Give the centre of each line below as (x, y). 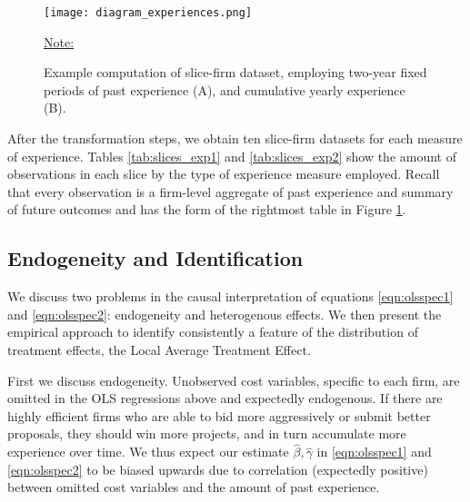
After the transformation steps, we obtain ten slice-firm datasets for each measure (235, 138)
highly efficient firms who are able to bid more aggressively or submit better (219, 415)
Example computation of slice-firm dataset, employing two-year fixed (235, 72)
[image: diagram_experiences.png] (148, 13)
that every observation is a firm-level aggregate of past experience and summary (230, 191)
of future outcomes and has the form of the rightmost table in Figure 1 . (207, 209)
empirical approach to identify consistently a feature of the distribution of (213, 332)
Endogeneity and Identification (155, 258)
